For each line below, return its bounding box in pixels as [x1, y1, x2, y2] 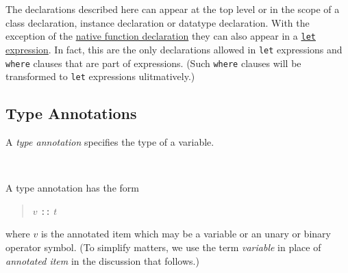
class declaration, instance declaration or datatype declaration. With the [5, 15, 310, 29]
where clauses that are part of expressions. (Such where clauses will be [5, 55, 301, 70]
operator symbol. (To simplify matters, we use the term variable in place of [5, 240, 321, 255]
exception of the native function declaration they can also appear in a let [5, 29, 316, 43]
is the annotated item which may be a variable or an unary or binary [40, 226, 331, 241]
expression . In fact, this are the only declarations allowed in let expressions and [5, 42, 343, 56]
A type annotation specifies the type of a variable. [5, 135, 214, 149]
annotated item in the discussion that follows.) [5, 253, 199, 268]
